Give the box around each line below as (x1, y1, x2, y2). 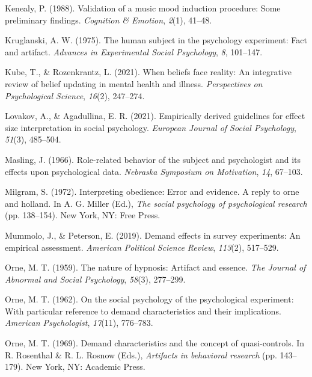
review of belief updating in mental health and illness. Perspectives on (5, 77, 263, 90)
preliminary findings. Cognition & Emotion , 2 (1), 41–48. (5, 13, 212, 26)
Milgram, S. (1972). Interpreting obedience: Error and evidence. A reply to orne (5, 185, 299, 198)
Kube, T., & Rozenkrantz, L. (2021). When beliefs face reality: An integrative (5, 66, 292, 78)
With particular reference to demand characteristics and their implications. (5, 304, 281, 317)
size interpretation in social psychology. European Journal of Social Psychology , (5, 121, 296, 133)
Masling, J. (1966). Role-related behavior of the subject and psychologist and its (5, 153, 301, 165)
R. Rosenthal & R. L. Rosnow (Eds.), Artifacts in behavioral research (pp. (5, 348, 277, 361)
